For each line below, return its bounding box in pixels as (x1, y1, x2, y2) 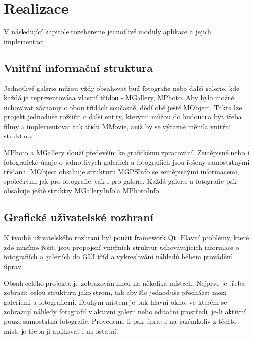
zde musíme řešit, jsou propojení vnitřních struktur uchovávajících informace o (4, 242, 239, 252)
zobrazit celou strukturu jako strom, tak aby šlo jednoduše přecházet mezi (4, 287, 226, 297)
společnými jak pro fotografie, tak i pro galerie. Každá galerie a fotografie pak (4, 176, 237, 186)
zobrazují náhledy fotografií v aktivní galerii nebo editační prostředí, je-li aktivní (4, 306, 246, 316)
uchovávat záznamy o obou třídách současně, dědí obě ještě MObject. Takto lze (4, 102, 242, 112)
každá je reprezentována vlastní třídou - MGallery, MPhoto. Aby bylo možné (4, 92, 234, 103)
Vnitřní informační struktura (4, 60, 153, 75)
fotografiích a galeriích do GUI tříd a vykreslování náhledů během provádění (4, 251, 232, 262)
